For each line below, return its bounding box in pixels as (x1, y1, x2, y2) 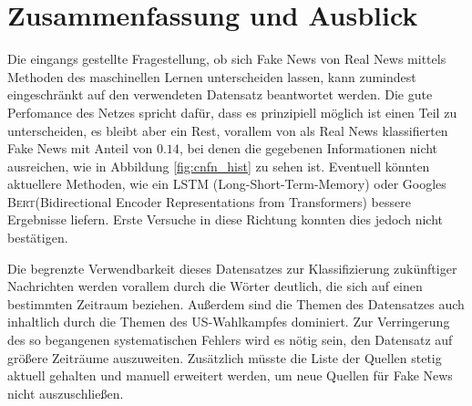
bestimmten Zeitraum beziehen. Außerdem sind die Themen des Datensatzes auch (7, 294, 465, 313)
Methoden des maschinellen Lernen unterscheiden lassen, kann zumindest (7, 67, 416, 86)
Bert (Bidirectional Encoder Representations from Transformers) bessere (7, 192, 411, 211)
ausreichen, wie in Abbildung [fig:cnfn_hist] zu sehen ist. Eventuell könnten (7, 156, 430, 175)
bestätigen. (7, 228, 68, 247)
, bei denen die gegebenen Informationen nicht (179, 139, 438, 158)
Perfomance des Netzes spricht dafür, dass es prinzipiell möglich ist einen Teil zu (7, 102, 457, 121)
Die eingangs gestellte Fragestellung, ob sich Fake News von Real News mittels (7, 49, 446, 68)
